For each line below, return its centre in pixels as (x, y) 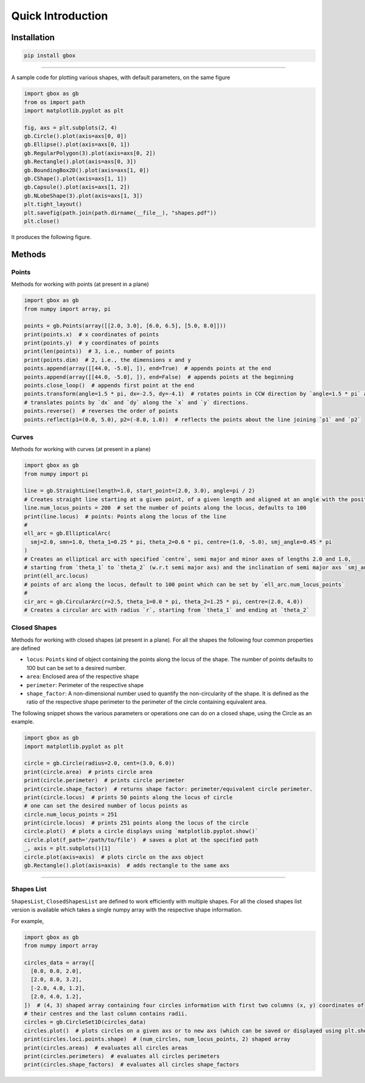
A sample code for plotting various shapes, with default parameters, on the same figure (121, 78)
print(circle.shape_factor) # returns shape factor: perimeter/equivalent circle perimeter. (169, 789)
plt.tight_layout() (53, 204)
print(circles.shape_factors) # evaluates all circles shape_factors (132, 1065)
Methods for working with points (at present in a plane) (80, 284)
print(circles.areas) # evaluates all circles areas (106, 1048)
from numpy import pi (56, 474)
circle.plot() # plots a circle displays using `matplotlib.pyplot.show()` (141, 831)
